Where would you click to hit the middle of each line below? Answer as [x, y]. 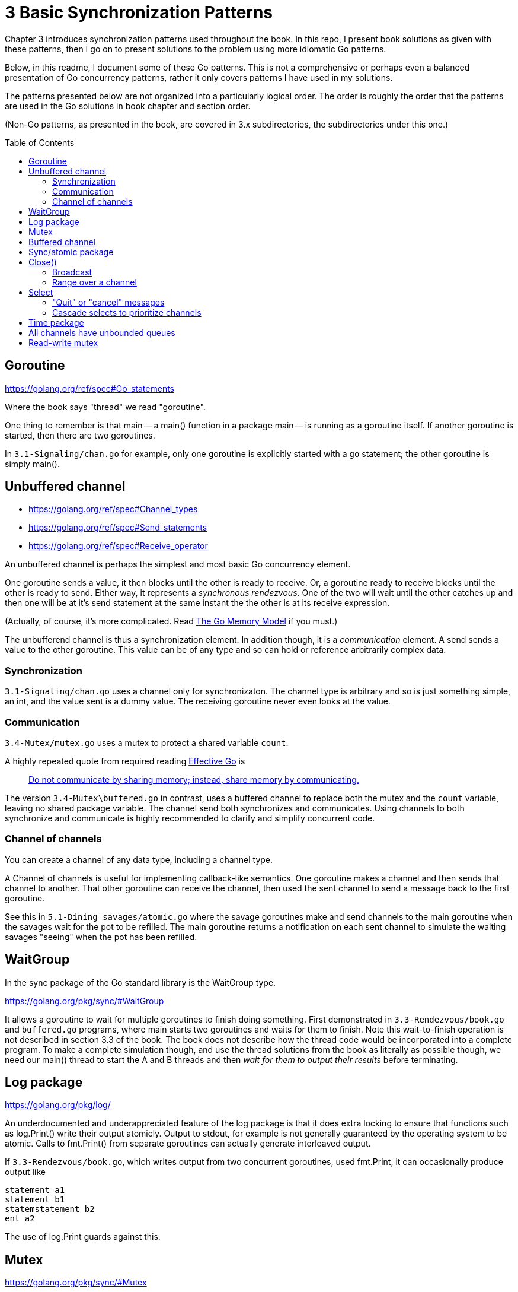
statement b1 [35, 1200]
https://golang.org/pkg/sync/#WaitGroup [84, 1001]
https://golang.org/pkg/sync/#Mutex [76, 1283]
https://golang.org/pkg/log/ [58, 1105]
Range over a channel [95, 282]
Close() [43, 262]
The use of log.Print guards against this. [83, 1237]
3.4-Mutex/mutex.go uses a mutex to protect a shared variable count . [147, 742]
